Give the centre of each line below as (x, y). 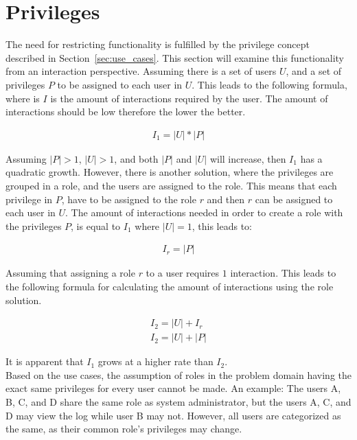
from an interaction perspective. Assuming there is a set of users (141, 71)
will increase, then (248, 158)
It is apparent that (45, 361)
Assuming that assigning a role (70, 273)
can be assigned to (294, 199)
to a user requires (183, 273)
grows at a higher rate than (156, 361)
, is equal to (96, 225)
